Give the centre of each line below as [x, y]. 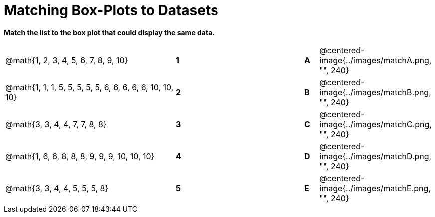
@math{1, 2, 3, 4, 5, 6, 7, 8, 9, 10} [67, 60]
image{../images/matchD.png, [375, 156]
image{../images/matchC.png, [375, 124]
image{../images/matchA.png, [375, 60]
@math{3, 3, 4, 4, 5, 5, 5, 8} [57, 188]
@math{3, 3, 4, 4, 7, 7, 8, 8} [56, 124]
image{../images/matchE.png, [375, 188]
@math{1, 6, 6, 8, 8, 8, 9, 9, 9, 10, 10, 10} [80, 156]
